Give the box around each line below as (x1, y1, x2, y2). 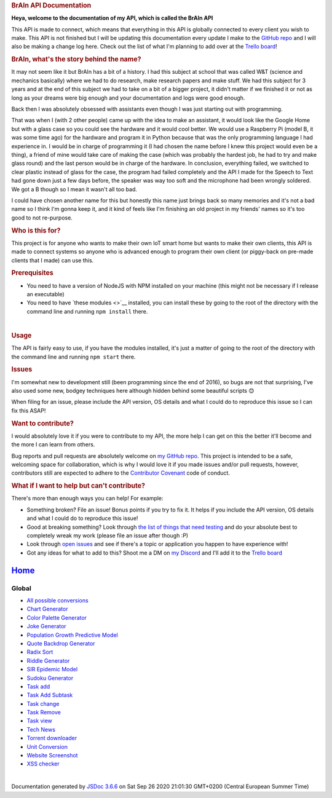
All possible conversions (26, 596, 89, 604)
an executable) (26, 291, 65, 298)
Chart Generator (26, 606, 68, 613)
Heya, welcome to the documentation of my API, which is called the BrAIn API (11, 14, 213, 22)
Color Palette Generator (26, 614, 87, 621)
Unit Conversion (26, 743, 68, 750)
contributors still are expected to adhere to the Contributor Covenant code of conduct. (11, 469, 231, 476)
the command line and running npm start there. (11, 353, 136, 360)
